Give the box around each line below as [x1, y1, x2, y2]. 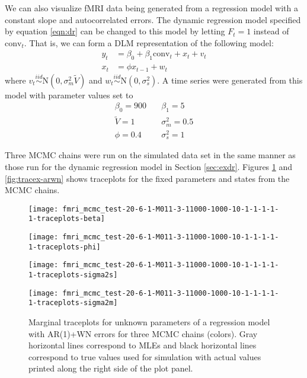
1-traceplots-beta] [28, 214, 105, 223]
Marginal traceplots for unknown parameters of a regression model [28, 316, 270, 328]
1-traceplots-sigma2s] [28, 271, 118, 280]
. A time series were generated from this [157, 73, 303, 86]
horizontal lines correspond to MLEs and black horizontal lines [28, 339, 257, 351]
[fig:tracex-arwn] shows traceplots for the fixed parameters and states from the [5, 172, 290, 184]
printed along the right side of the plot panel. [28, 362, 193, 374]
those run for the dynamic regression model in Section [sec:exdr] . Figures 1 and [5, 160, 293, 172]
